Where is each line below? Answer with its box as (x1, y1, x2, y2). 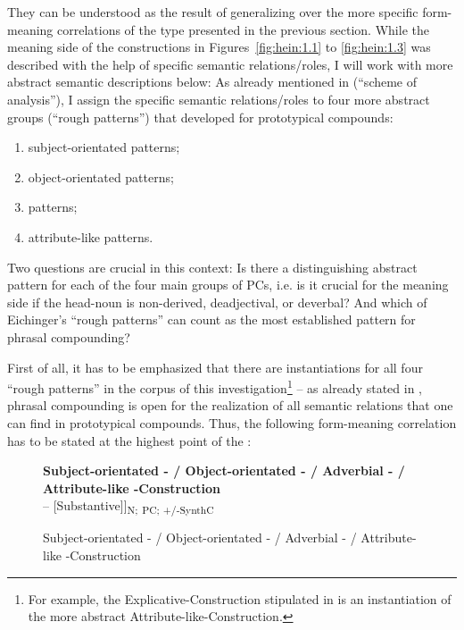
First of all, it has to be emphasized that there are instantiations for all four (7, 357, 423, 376)
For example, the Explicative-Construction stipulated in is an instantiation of (28, 589, 452, 608)
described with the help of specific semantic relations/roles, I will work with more (7, 55, 453, 73)
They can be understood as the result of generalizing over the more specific (7, 3, 418, 21)
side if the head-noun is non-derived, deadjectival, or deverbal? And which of (7, 292, 427, 311)
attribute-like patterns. (28, 227, 153, 246)
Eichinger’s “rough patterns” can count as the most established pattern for (7, 310, 416, 329)
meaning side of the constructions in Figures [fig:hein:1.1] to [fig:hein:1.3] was (7, 38, 431, 56)
